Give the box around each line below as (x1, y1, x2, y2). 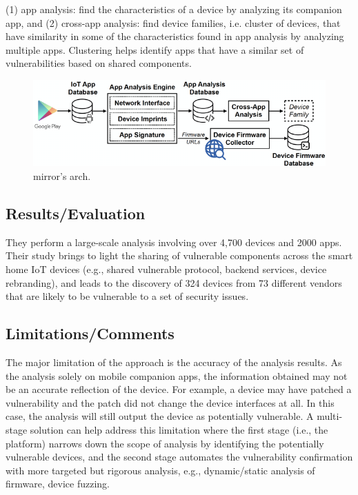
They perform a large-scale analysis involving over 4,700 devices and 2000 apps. (6, 234, 342, 249)
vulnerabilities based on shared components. (6, 56, 192, 70)
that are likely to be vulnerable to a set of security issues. (6, 289, 249, 303)
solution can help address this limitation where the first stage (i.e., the (30, 422, 328, 436)
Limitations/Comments (6, 323, 175, 344)
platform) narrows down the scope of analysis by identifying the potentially (6, 436, 324, 450)
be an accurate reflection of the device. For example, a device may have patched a (6, 382, 352, 396)
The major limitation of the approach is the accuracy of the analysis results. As (6, 354, 342, 369)
